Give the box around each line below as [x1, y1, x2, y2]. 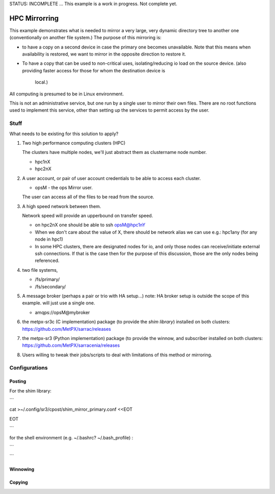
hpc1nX [35, 159, 50, 165]
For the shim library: [9, 387, 52, 394]
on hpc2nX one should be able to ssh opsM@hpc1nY [35, 222, 146, 228]
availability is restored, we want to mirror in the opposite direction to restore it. [22, 51, 186, 57]
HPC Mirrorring [9, 14, 59, 22]
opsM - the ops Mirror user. [35, 184, 93, 191]
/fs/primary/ [35, 276, 60, 282]
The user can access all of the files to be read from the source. [22, 194, 155, 200]
